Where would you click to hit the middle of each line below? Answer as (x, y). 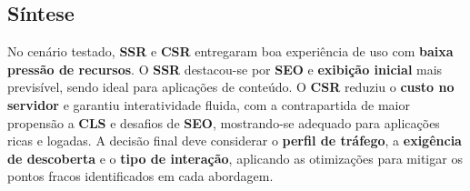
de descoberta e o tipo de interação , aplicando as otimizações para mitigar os (235, 158)
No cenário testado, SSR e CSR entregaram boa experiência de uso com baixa (230, 51)
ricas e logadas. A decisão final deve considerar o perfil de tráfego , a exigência (235, 141)
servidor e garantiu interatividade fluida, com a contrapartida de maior (209, 104)
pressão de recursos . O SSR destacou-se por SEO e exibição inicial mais (225, 69)
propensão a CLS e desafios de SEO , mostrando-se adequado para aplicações (224, 122)
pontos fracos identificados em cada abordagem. (140, 176)
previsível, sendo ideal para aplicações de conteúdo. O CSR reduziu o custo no (231, 87)
